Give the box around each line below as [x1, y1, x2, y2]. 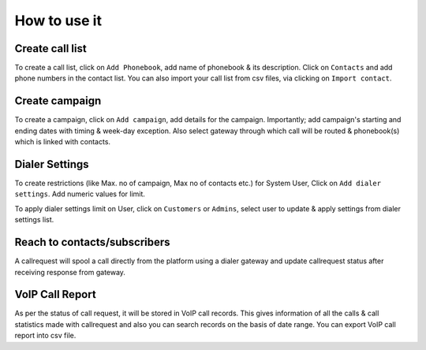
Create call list [14, 42, 87, 55]
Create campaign [14, 95, 102, 108]
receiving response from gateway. [14, 267, 126, 277]
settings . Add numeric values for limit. [14, 189, 146, 199]
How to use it [14, 12, 103, 29]
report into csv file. [14, 331, 77, 341]
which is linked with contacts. [14, 137, 110, 147]
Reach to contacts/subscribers [14, 236, 170, 249]
